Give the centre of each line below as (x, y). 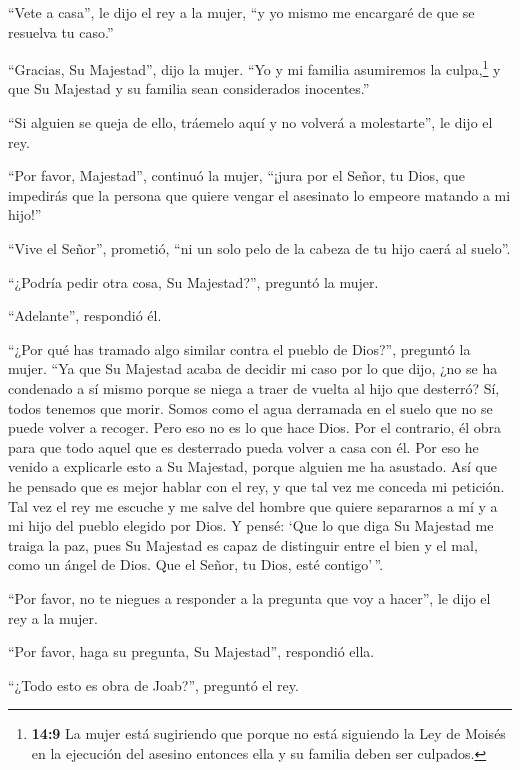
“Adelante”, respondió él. (85, 315)
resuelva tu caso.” (61, 31)
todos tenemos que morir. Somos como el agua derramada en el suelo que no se (250, 407)
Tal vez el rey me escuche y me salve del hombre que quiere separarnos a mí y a (253, 505)
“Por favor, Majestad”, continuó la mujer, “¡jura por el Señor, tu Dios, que (236, 175)
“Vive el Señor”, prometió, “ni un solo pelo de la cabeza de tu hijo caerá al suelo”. (259, 248)
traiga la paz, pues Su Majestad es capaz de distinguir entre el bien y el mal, (243, 544)
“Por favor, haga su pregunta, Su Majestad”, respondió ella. (191, 651)
